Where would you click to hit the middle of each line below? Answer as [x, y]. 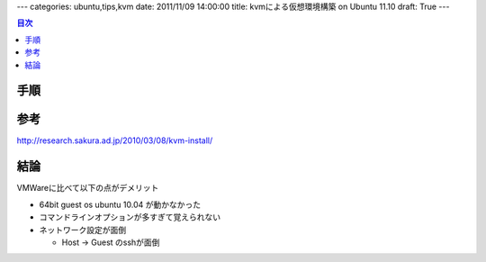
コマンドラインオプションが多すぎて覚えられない [130, 217]
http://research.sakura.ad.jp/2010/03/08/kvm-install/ [115, 140]
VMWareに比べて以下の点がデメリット [88, 188]
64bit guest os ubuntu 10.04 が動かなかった [120, 204]
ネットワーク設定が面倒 [82, 230]
